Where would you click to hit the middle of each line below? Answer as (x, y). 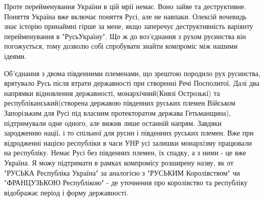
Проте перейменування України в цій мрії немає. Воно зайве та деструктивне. (125, 6)
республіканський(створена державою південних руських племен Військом (120, 103)
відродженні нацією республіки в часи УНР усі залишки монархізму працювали (128, 142)
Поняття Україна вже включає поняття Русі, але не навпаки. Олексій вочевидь (125, 16)
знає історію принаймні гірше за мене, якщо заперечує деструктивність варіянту (129, 26)
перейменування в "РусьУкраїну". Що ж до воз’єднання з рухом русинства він (125, 36)
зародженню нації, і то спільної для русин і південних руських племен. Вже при (129, 133)
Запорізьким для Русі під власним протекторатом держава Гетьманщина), (118, 112)
